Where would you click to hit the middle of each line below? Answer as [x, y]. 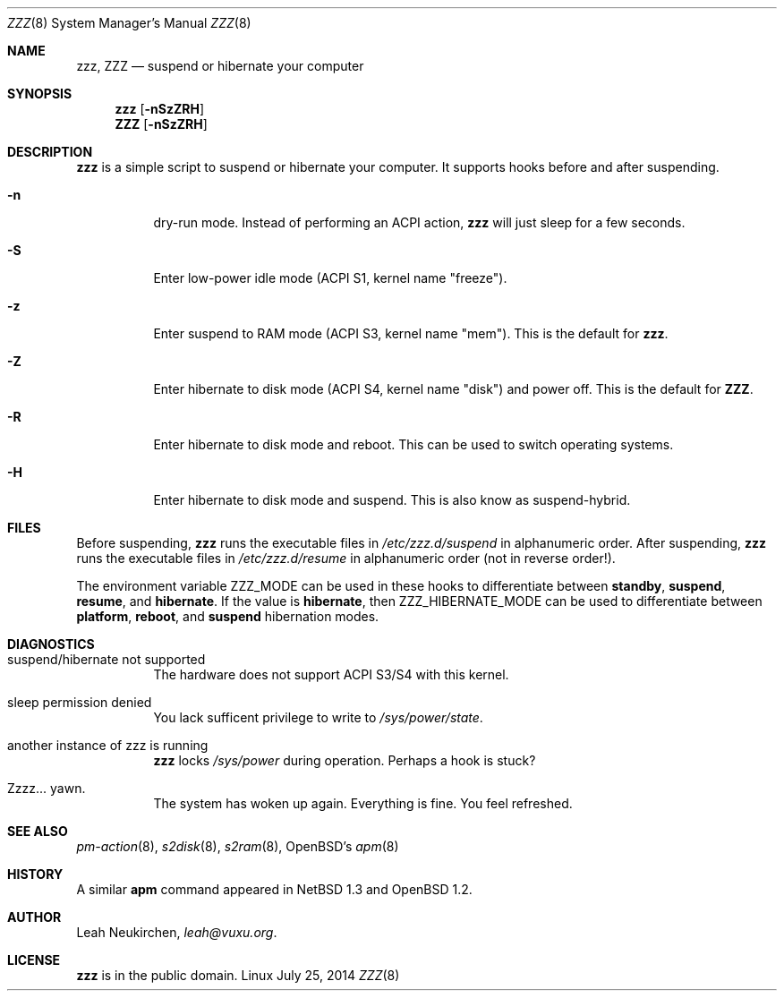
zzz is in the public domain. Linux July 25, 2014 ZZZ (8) [238, 975]
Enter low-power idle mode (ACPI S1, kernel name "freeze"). [330, 278]
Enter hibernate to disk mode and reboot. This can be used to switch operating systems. [413, 444]
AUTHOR [34, 917]
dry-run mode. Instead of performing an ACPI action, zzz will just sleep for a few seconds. [419, 222]
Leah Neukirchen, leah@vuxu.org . [177, 932]
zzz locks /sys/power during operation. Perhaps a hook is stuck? [345, 760]
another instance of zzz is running [108, 745]
